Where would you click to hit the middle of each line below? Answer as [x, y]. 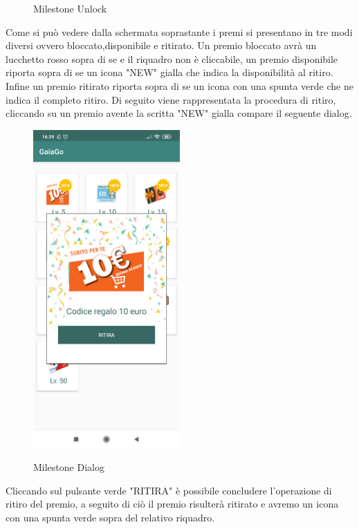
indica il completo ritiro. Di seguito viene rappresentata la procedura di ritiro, [171, 99]
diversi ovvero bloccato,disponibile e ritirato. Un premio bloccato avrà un [161, 45]
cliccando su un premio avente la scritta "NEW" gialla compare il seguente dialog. [179, 113]
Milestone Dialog [69, 467]
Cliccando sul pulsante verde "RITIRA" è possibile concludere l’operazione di [169, 490]
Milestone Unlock [70, 8]
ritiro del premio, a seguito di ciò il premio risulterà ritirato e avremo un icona [172, 504]
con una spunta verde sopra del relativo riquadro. [110, 518]
